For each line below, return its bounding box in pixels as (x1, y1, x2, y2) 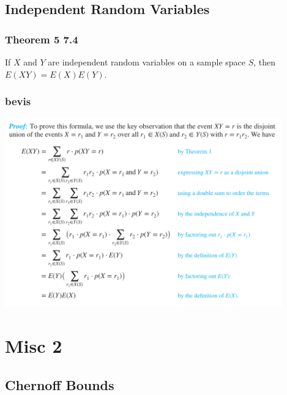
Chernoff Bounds (5, 375, 114, 394)
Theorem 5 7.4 (5, 31, 78, 46)
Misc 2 (5, 333, 62, 358)
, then (253, 56, 276, 68)
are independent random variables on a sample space (48, 56, 246, 68)
